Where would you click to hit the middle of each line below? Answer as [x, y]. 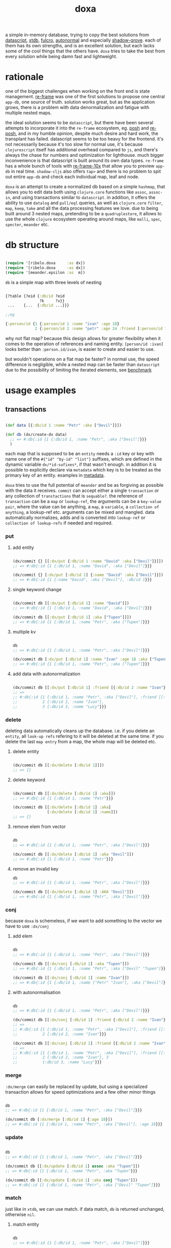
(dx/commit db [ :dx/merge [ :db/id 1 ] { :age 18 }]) [59, 1120]
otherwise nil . [20, 1214]
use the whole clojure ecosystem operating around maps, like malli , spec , [83, 219]
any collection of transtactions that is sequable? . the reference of [74, 496]
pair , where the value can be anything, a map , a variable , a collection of [82, 507]
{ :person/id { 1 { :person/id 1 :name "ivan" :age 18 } [62, 324]
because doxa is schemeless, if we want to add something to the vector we [84, 921]
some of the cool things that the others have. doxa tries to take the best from [85, 51]
